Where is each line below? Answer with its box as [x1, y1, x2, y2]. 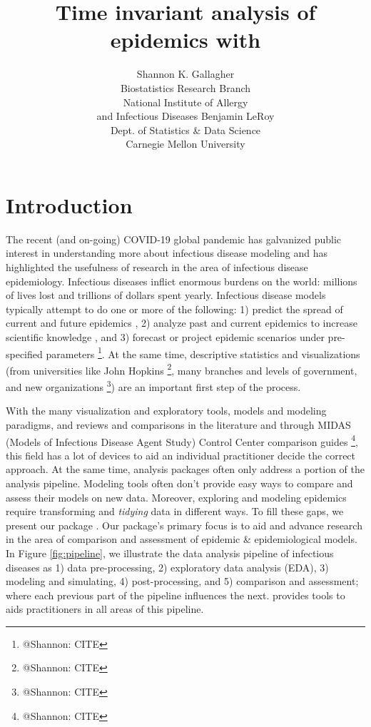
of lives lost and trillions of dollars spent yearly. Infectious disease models [6, 288, 326, 303]
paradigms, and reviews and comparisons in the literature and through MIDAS [6, 417, 351, 432]
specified [6, 346, 43, 361]
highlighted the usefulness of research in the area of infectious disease [6, 260, 308, 274]
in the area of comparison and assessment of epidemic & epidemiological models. [6, 532, 357, 546]
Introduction [6, 190, 133, 219]
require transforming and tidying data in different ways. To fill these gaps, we [6, 504, 344, 519]
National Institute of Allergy [123, 94, 248, 109]
